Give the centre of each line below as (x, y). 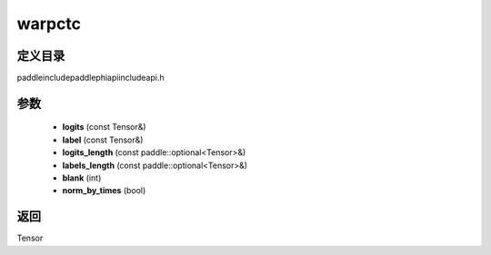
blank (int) (82, 178)
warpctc (49, 24)
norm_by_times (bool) (104, 191)
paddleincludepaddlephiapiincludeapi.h (90, 78)
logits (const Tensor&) (104, 127)
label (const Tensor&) (103, 140)
